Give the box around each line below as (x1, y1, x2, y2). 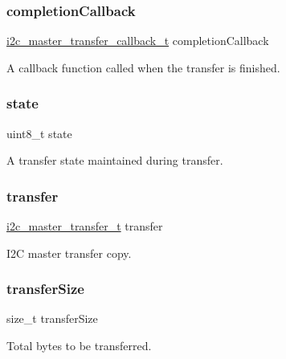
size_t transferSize (6, 310, 98, 327)
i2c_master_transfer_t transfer (6, 218, 163, 235)
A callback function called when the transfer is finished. (6, 59, 280, 75)
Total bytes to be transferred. (6, 337, 152, 354)
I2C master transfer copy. (6, 244, 132, 261)
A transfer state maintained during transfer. (6, 152, 223, 169)
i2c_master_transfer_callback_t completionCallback (6, 32, 269, 49)
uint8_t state (6, 124, 72, 141)
